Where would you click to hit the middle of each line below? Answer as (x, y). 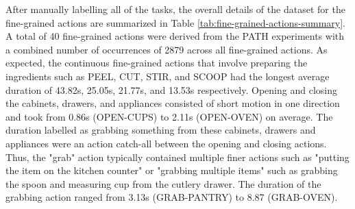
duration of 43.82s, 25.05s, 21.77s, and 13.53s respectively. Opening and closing (171, 89)
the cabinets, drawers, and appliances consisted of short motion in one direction (173, 103)
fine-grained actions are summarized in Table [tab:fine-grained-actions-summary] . (175, 22)
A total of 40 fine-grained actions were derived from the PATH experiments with (175, 36)
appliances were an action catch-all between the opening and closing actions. (166, 143)
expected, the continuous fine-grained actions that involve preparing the (157, 63)
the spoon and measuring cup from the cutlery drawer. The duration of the (163, 183)
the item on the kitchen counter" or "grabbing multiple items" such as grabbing (172, 170)
